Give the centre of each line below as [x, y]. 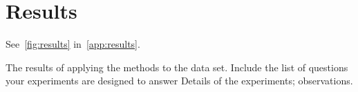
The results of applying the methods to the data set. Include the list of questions [177, 67]
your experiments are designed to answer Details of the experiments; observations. [179, 81]
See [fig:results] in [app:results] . [73, 44]
